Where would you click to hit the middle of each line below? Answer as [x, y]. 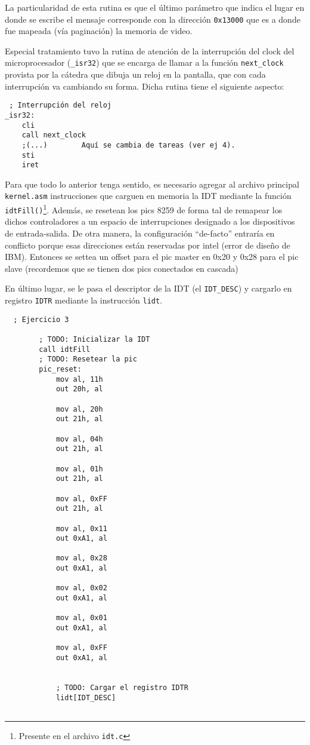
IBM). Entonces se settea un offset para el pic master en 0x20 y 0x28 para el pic [152, 257]
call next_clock [54, 135]
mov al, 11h [79, 379]
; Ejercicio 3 [41, 319]
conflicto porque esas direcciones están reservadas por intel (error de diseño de [148, 245]
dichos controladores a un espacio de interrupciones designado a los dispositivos [150, 221]
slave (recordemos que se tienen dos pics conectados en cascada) [122, 268]
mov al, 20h [79, 409]
